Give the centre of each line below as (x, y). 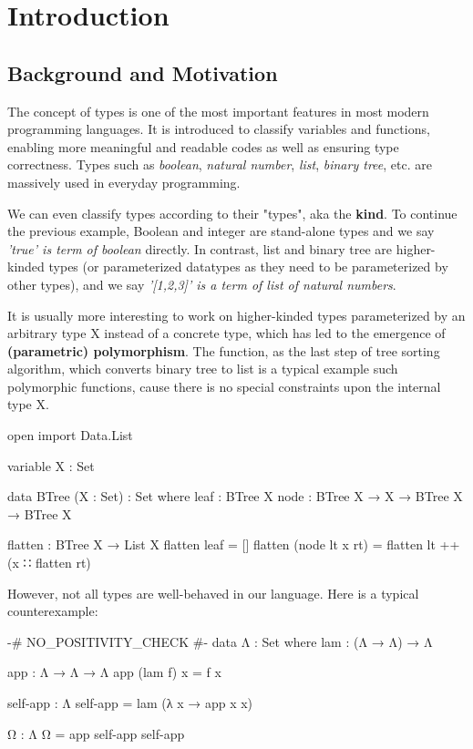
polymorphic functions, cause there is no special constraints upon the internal (224, 386)
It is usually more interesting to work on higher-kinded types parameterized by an (236, 315)
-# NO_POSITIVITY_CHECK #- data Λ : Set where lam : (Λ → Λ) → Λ (220, 641)
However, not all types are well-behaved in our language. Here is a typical (213, 593)
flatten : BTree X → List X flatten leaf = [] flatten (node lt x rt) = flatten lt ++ (234, 544)
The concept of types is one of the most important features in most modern (218, 111)
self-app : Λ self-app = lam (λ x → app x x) (130, 703)
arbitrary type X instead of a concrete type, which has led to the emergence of (226, 333)
